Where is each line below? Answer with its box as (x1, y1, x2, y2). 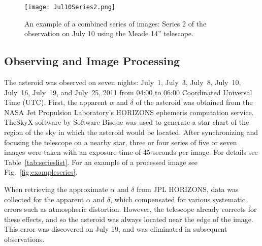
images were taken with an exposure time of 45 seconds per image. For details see (4, 147, 258, 157)
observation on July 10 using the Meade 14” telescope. (24, 28, 193, 39)
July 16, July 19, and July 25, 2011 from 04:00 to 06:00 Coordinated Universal (4, 87, 252, 97)
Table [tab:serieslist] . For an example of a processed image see (4, 156, 198, 167)
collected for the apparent (4, 194, 84, 204)
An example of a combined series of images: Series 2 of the (24, 18, 207, 29)
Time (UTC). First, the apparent (4, 97, 107, 107)
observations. (4, 233, 45, 244)
